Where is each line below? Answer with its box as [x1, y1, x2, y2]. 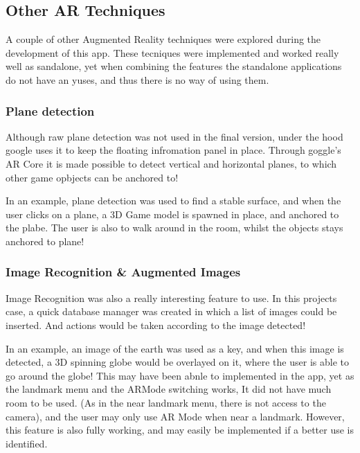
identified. [6, 436, 48, 450]
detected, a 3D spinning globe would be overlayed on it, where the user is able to [6, 355, 349, 369]
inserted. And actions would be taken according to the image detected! [6, 317, 306, 332]
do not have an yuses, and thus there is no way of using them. [6, 72, 269, 87]
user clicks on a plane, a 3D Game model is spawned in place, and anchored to [6, 206, 339, 221]
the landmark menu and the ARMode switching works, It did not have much [6, 382, 332, 396]
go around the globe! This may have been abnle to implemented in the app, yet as [6, 368, 354, 382]
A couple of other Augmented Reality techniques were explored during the [6, 32, 321, 46]
